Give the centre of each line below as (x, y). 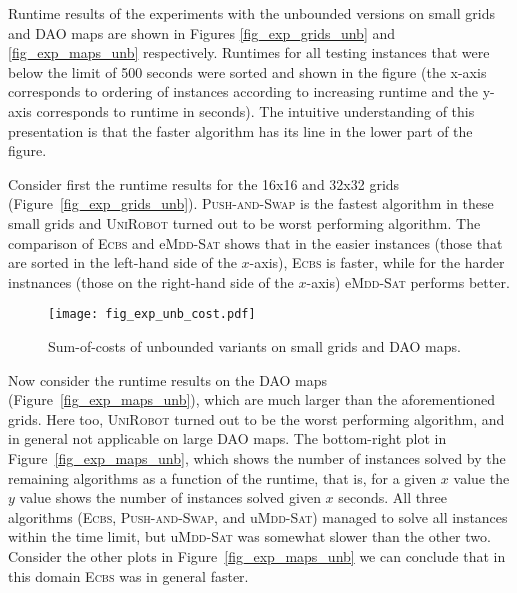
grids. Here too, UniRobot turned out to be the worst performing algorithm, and (256, 418)
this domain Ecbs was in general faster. (128, 575)
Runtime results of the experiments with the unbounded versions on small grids (252, 13)
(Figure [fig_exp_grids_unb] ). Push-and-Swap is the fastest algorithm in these (251, 203)
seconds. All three (392, 497)
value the (481, 477)
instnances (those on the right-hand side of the (151, 281)
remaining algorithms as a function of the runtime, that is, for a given (222, 477)
